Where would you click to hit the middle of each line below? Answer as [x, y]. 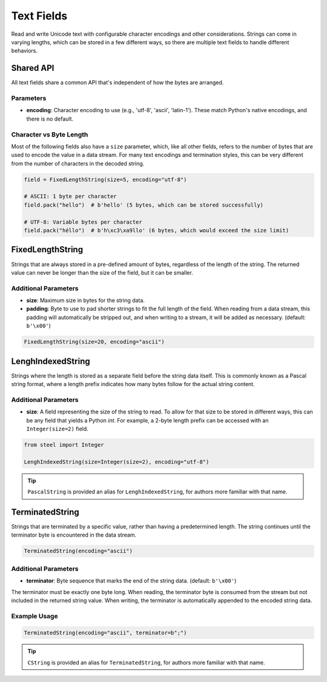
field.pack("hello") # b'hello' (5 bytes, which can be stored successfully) [144, 205]
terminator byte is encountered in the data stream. [74, 535]
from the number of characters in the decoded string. [78, 163]
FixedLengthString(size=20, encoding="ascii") [94, 342]
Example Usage [35, 616]
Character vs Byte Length [50, 135]
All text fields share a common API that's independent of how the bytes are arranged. [117, 82]
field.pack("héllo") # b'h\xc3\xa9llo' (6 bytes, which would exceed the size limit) [157, 231]
